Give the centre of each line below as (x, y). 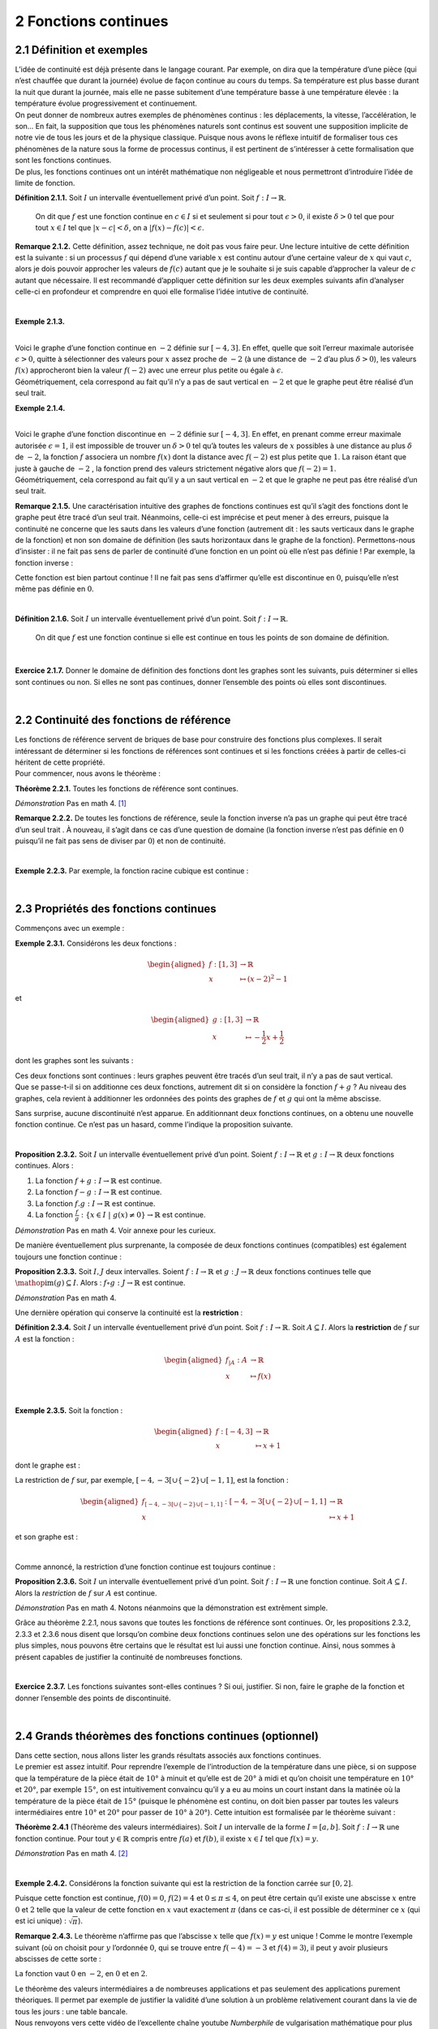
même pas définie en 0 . (55, 589)
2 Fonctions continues (92, 21)
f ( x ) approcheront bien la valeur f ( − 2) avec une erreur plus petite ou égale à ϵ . (149, 370)
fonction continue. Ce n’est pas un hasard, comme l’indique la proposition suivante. (154, 1125)
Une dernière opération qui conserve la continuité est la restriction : (129, 1313)
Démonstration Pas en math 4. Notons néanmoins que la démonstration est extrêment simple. (172, 1608)
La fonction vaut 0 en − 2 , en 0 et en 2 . (81, 1974)
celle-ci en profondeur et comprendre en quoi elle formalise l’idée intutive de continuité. (162, 291)
